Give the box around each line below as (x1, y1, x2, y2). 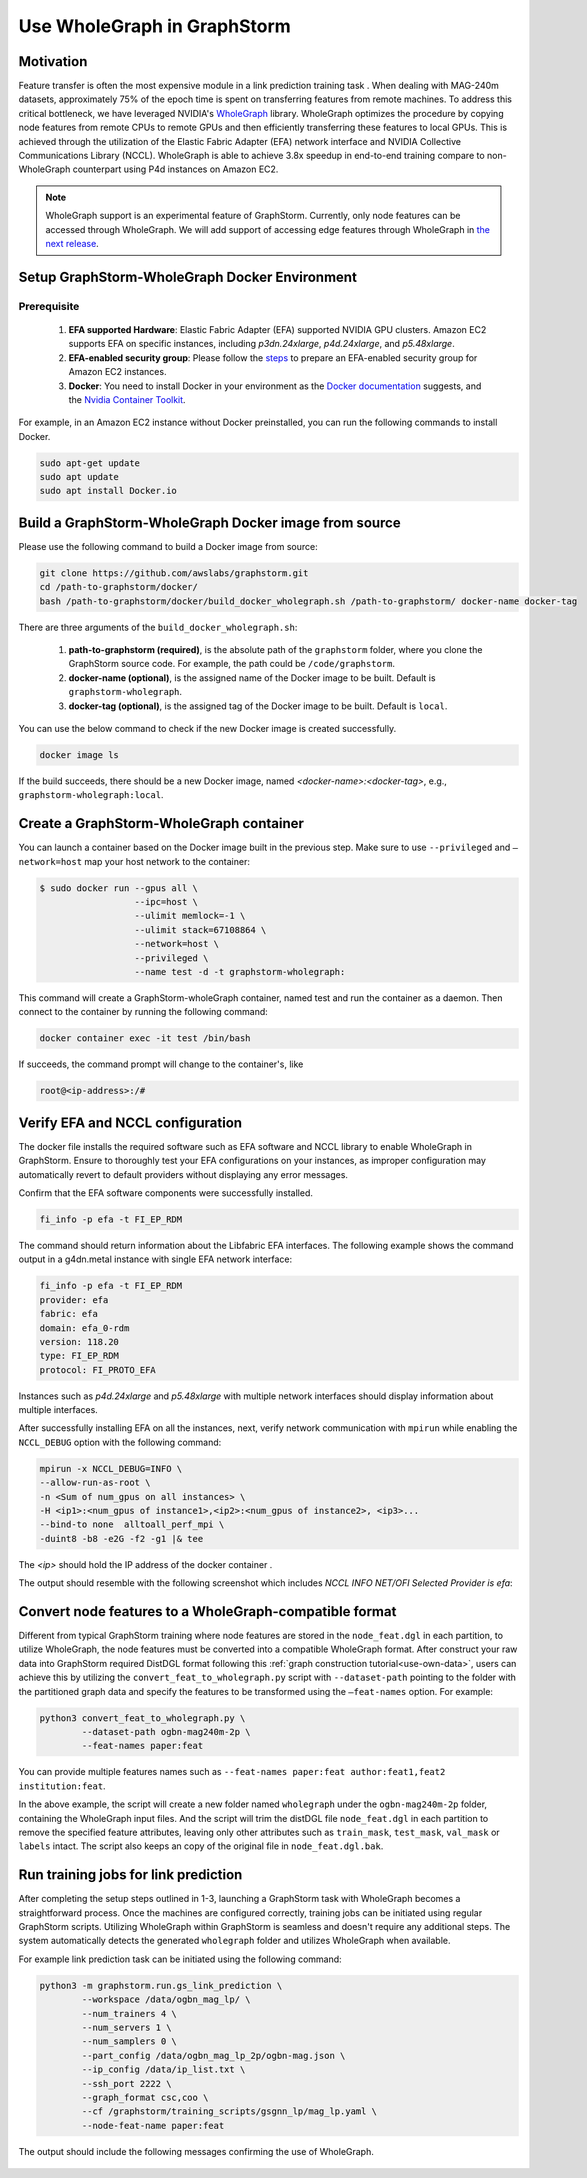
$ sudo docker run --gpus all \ (39, 882, 199, 894)
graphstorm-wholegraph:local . (18, 789, 164, 801)
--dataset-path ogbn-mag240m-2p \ (81, 1726, 251, 1738)
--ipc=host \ (134, 896, 199, 908)
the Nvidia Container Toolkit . (68, 393, 186, 405)
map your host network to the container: (84, 855, 250, 867)
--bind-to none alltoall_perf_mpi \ (39, 1519, 225, 1530)
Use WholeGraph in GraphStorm (18, 15, 292, 37)
